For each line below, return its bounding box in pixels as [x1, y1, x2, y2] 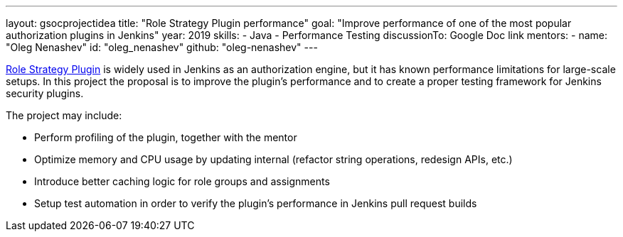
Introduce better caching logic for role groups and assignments [34, 175, 330, 187]
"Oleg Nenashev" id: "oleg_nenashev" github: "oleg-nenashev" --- [6, 41, 318, 53]
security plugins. [6, 87, 84, 99]
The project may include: [6, 109, 122, 121]
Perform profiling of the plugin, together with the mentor [34, 131, 297, 143]
